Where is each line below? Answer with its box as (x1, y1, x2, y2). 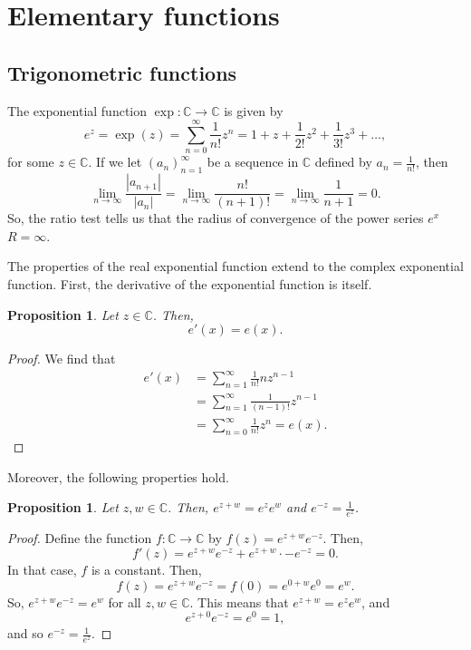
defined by (314, 152, 372, 171)
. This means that (189, 592, 289, 611)
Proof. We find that (7, 349, 116, 368)
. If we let (88, 152, 142, 171)
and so (7, 624, 43, 643)
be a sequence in (207, 152, 299, 171)
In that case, (7, 559, 77, 578)
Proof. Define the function (7, 529, 152, 548)
